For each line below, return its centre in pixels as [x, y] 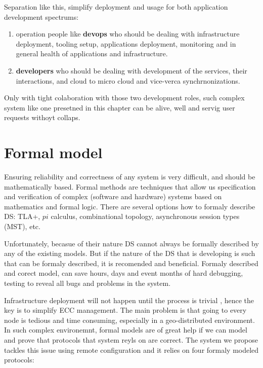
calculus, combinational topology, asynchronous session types [145, 216]
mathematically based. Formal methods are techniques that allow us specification [130, 186]
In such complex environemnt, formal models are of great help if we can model [126, 330]
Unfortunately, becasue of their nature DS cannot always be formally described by [131, 243]
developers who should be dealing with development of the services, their [131, 70]
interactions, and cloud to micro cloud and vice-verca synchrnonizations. [128, 80]
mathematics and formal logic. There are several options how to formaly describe [130, 206]
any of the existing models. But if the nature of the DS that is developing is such [130, 253]
